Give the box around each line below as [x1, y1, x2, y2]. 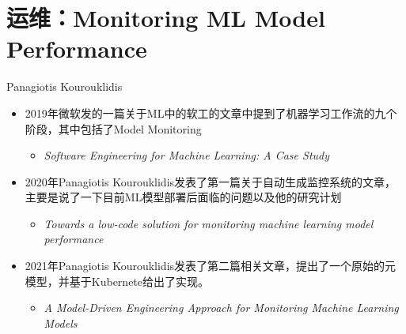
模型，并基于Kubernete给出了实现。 [25, 272, 210, 289]
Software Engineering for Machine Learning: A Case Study [44, 147, 330, 163]
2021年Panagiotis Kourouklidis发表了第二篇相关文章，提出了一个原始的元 [25, 257, 397, 274]
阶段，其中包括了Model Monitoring [25, 120, 202, 137]
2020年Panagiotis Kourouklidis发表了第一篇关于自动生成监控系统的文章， [25, 173, 397, 190]
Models [44, 314, 78, 331]
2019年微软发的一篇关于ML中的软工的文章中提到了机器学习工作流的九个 [25, 104, 397, 121]
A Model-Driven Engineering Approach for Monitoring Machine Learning [44, 299, 399, 316]
